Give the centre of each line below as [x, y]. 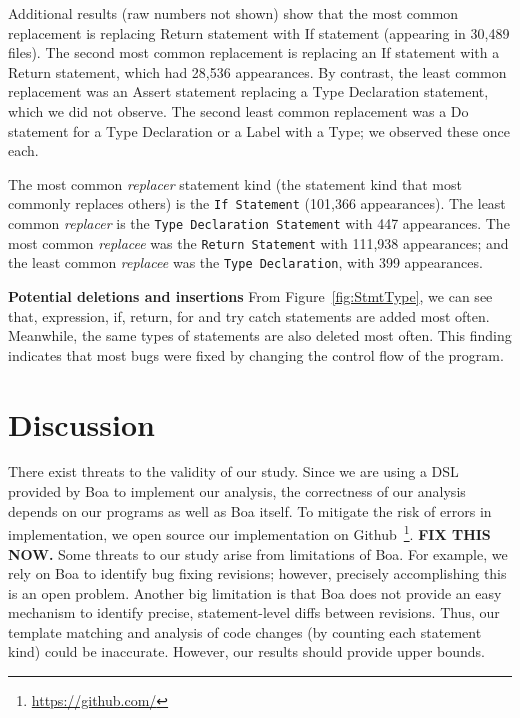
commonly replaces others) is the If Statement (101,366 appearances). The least [257, 203]
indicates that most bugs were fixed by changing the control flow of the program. [256, 354]
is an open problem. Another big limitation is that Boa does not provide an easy [255, 592]
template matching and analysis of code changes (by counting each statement [245, 631]
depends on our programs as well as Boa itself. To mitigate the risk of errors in [250, 510]
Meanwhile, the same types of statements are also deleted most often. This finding [260, 335]
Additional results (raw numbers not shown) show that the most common [233, 13]
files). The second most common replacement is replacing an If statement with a [254, 52]
